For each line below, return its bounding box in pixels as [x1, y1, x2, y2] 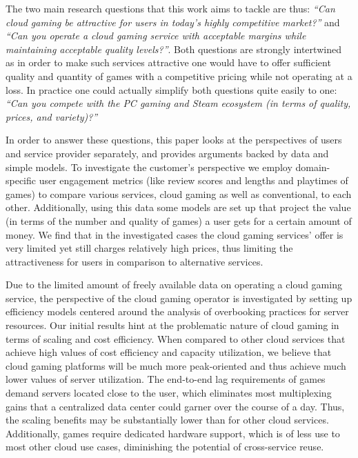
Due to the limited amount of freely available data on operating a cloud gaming [6, 277, 342, 292]
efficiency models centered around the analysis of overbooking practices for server [6, 304, 349, 319]
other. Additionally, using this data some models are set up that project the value [6, 200, 351, 215]
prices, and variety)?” [6, 109, 98, 123]
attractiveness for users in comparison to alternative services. [6, 254, 263, 268]
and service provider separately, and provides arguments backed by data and [6, 146, 329, 160]
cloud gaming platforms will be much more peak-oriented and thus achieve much [6, 358, 346, 372]
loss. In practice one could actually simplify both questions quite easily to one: [6, 82, 337, 97]
